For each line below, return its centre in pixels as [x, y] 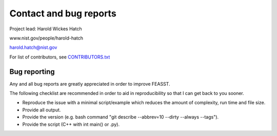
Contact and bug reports [63, 13]
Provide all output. [42, 110]
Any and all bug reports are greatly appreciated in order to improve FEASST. [90, 84]
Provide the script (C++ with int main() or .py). [71, 124]
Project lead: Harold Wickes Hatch [46, 29]
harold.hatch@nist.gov [33, 47]
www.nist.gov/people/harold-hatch [46, 38]
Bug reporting [32, 72]
